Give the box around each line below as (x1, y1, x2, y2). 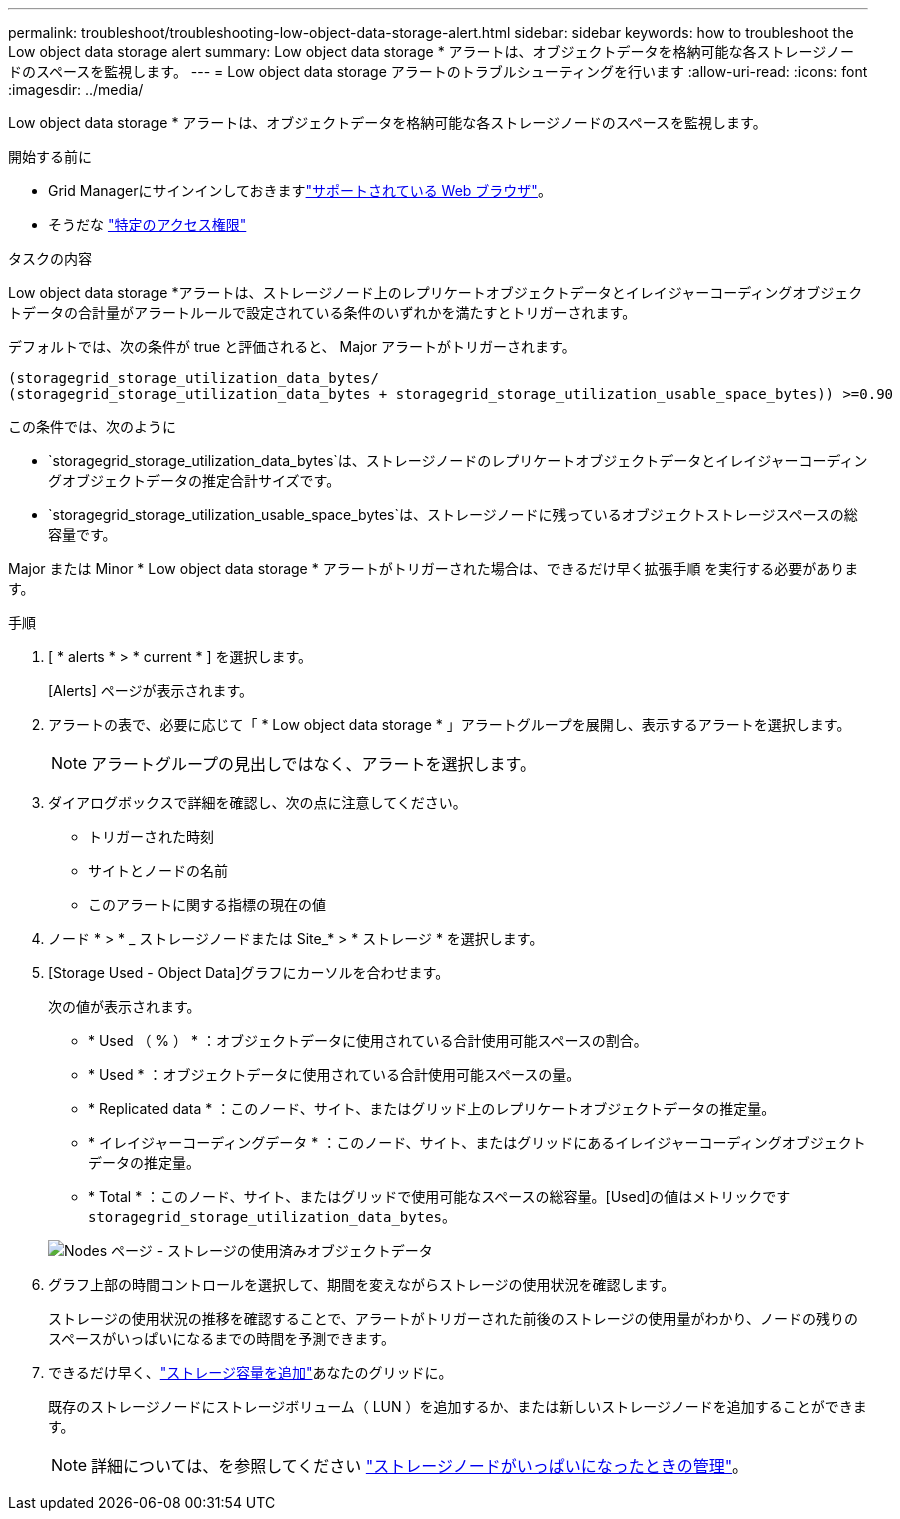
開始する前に (8, 148, 92, 165)
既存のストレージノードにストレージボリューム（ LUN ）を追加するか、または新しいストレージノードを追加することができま (48, 1398, 867, 1415)
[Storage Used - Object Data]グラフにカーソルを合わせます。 (48, 964, 450, 981)
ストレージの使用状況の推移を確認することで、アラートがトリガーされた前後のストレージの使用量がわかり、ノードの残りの (48, 1310, 858, 1327)
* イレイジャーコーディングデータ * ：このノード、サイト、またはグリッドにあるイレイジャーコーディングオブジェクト (88, 1134, 866, 1151)
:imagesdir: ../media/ (8, 81, 144, 98)
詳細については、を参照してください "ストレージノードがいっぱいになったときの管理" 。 (91, 1456, 749, 1476)
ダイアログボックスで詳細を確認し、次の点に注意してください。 (48, 794, 467, 811)
